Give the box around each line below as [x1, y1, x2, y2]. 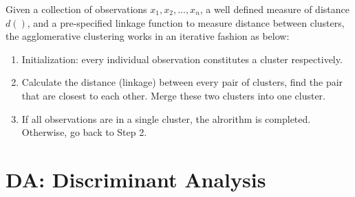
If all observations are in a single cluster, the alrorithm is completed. [21, 111, 311, 126]
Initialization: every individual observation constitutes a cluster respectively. [21, 51, 343, 66]
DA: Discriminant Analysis [6, 165, 266, 193]
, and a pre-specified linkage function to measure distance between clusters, [27, 15, 345, 30]
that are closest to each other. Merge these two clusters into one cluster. [21, 88, 325, 102]
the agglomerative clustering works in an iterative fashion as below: [6, 29, 290, 43]
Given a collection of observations [6, 2, 147, 16]
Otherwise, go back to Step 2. [21, 125, 147, 139]
